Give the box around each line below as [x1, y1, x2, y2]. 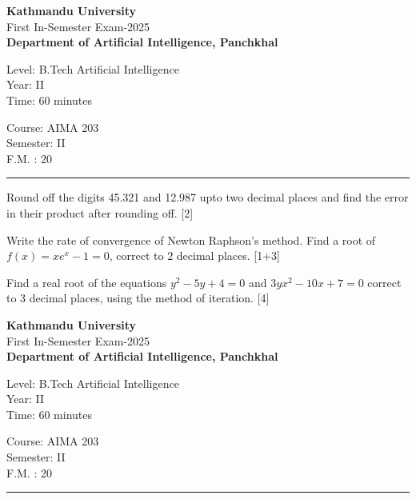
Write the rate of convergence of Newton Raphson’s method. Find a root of [6, 231, 376, 248]
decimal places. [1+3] [176, 247, 280, 264]
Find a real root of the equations [6, 273, 167, 290]
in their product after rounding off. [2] [6, 204, 194, 221]
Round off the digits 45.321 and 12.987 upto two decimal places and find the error [6, 189, 409, 206]
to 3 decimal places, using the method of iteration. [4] [6, 289, 270, 306]
